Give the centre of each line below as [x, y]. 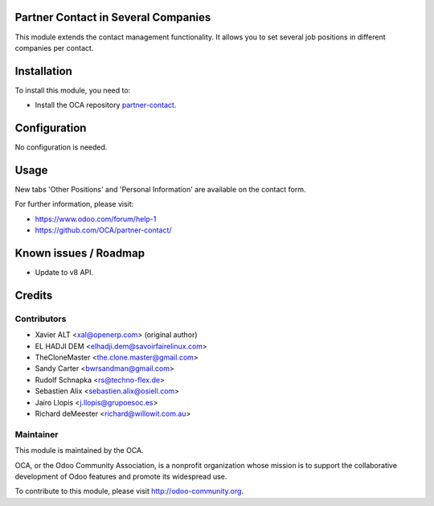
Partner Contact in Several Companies [113, 17]
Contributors [41, 319]
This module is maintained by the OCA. [79, 450]
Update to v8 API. [64, 273]
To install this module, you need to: [73, 90]
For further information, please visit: [74, 204]
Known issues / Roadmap [80, 253]
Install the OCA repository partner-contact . [106, 105]
